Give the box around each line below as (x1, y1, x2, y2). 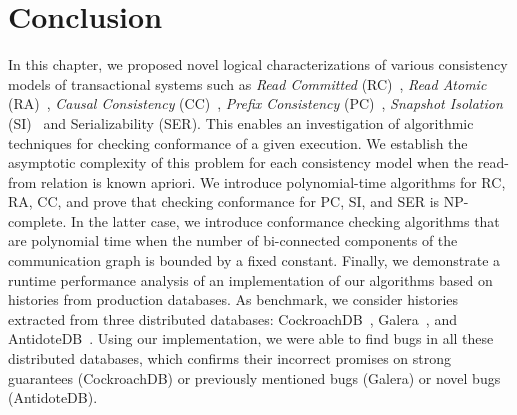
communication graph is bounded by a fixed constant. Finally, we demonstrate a (8, 250, 501, 271)
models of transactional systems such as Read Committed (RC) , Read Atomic (8, 73, 487, 94)
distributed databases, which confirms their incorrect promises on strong (8, 348, 451, 369)
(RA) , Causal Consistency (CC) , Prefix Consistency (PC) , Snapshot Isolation (8, 93, 503, 114)
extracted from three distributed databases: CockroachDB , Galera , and (8, 308, 457, 329)
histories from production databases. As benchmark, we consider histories (8, 289, 459, 310)
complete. (8, 210, 67, 231)
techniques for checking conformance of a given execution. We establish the (8, 132, 468, 153)
